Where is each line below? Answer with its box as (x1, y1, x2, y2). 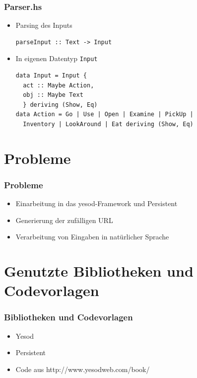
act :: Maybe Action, (23, 81, 94, 89)
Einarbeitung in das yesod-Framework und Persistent (15, 198, 178, 209)
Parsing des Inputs (15, 20, 72, 30)
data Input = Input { (15, 72, 87, 79)
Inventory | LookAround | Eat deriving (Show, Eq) (23, 121, 194, 128)
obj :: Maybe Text (23, 91, 83, 99)
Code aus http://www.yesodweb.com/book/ (15, 364, 150, 374)
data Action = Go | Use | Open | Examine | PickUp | (15, 111, 194, 118)
